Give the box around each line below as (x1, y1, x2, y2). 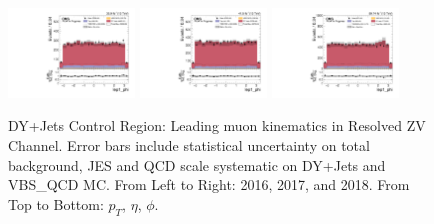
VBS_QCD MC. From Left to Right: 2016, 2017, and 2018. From (8, 174, 410, 195)
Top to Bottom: (8, 193, 104, 214)
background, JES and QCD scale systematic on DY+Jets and (8, 154, 386, 175)
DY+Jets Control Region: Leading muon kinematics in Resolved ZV (8, 115, 426, 136)
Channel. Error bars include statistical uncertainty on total (8, 135, 370, 156)
